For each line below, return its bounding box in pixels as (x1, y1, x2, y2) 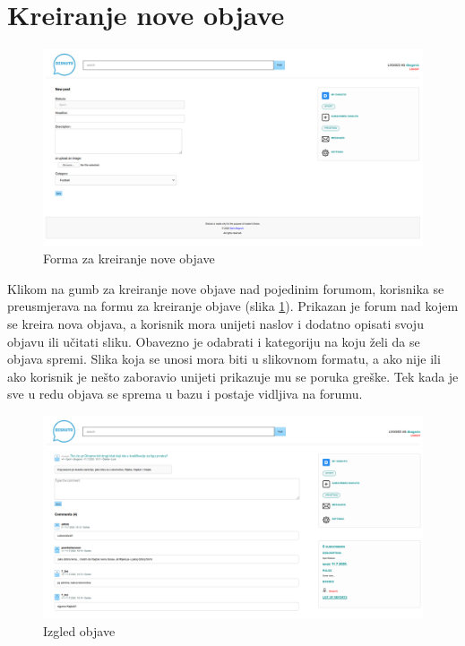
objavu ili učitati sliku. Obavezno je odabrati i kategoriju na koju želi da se (7, 332, 420, 350)
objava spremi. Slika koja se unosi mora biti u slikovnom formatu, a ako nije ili (7, 349, 441, 368)
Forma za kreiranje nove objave (43, 249, 215, 268)
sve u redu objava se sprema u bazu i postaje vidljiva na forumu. (7, 384, 363, 403)
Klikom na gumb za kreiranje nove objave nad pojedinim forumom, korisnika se (7, 279, 444, 297)
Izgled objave (43, 622, 116, 641)
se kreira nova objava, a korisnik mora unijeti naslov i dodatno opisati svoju (7, 314, 424, 332)
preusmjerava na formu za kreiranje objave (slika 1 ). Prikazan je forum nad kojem (7, 297, 459, 315)
